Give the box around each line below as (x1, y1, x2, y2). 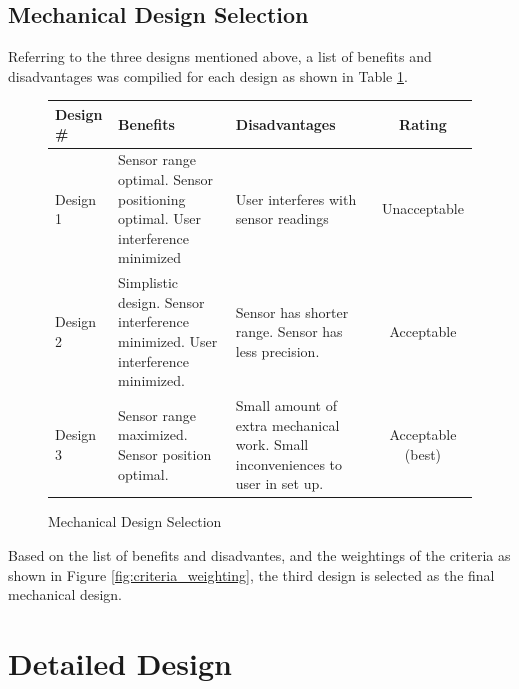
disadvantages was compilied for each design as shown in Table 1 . (8, 65, 408, 86)
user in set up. (235, 473, 324, 494)
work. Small (235, 434, 309, 455)
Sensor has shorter (235, 301, 349, 322)
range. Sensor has (235, 321, 343, 342)
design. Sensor (118, 291, 205, 312)
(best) (404, 443, 442, 464)
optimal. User (118, 208, 201, 229)
